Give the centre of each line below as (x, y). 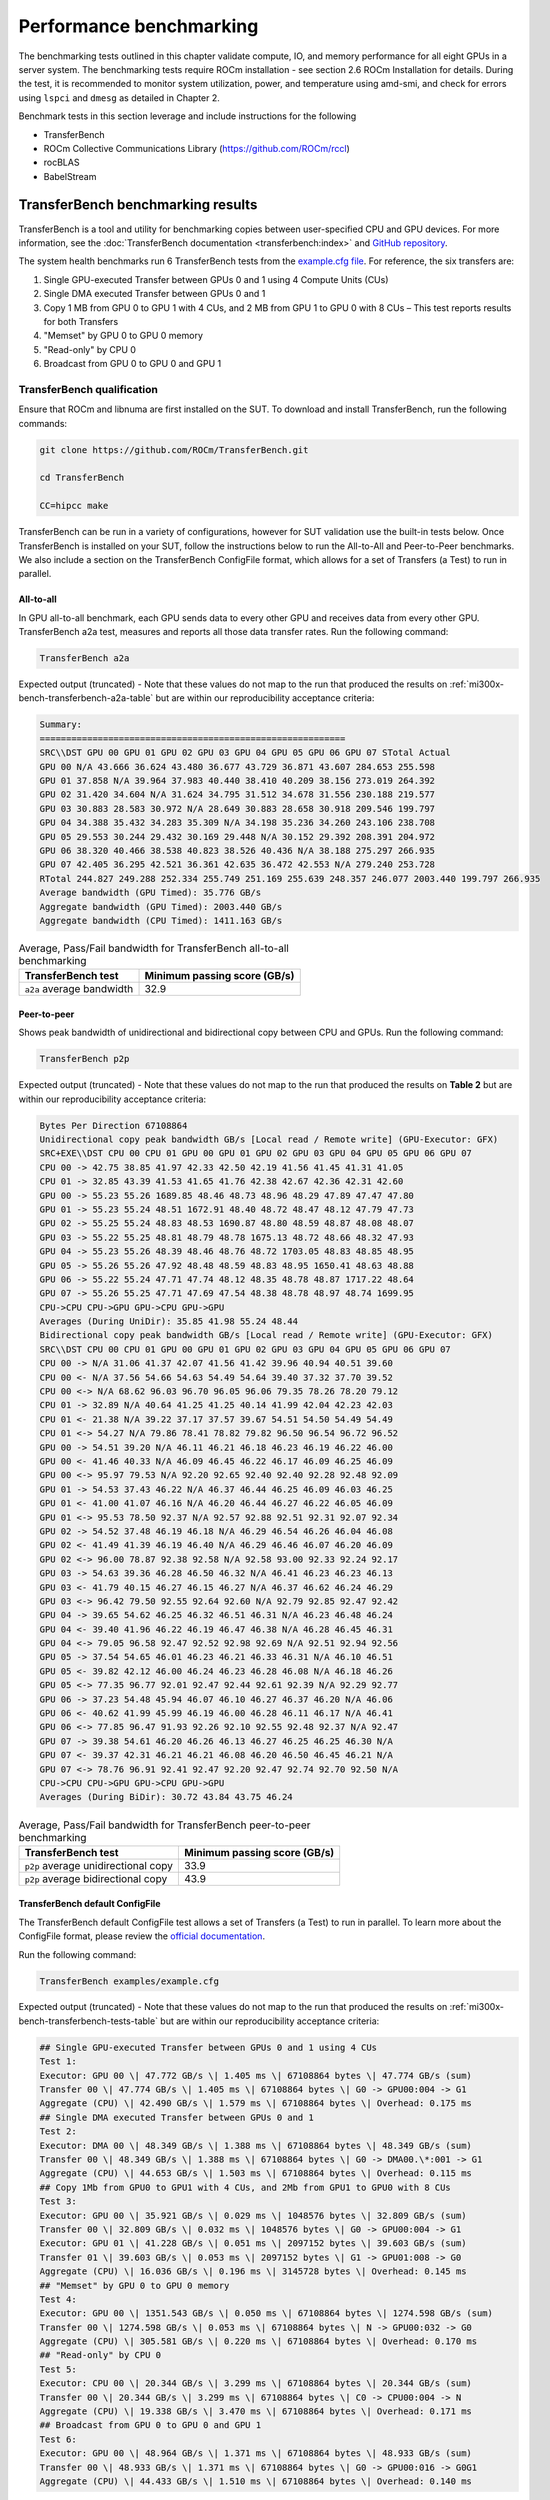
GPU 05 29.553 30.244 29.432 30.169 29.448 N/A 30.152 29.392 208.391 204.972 (237, 836)
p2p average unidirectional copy (99, 1865)
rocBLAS (61, 162)
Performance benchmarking (138, 26)
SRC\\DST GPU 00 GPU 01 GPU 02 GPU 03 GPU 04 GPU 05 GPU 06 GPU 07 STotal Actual (245, 753)
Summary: (61, 724)
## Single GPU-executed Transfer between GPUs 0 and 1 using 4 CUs (208, 2047)
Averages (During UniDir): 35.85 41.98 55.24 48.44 (169, 1321)
